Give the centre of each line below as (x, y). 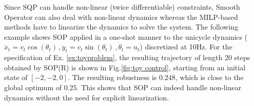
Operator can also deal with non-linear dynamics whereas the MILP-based (121, 17)
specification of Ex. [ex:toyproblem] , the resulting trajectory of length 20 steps (127, 57)
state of (16, 77)
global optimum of (33, 87)
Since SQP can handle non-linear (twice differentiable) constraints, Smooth (122, 7)
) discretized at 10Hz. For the (186, 47)
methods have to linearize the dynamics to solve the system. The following (121, 27)
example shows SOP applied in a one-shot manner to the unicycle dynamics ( (126, 36)
